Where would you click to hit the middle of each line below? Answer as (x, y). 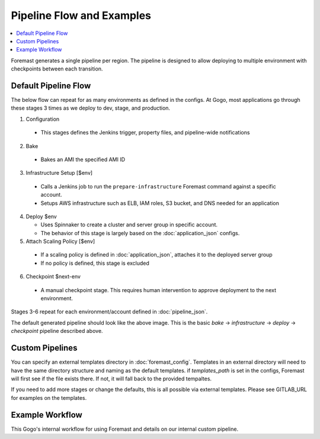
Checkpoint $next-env (53, 277)
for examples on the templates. (49, 398)
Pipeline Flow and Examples (81, 15)
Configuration (43, 119)
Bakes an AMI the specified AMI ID (83, 159)
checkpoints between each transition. (57, 69)
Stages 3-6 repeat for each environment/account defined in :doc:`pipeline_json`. (109, 312)
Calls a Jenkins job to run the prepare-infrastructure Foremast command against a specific (158, 186)
